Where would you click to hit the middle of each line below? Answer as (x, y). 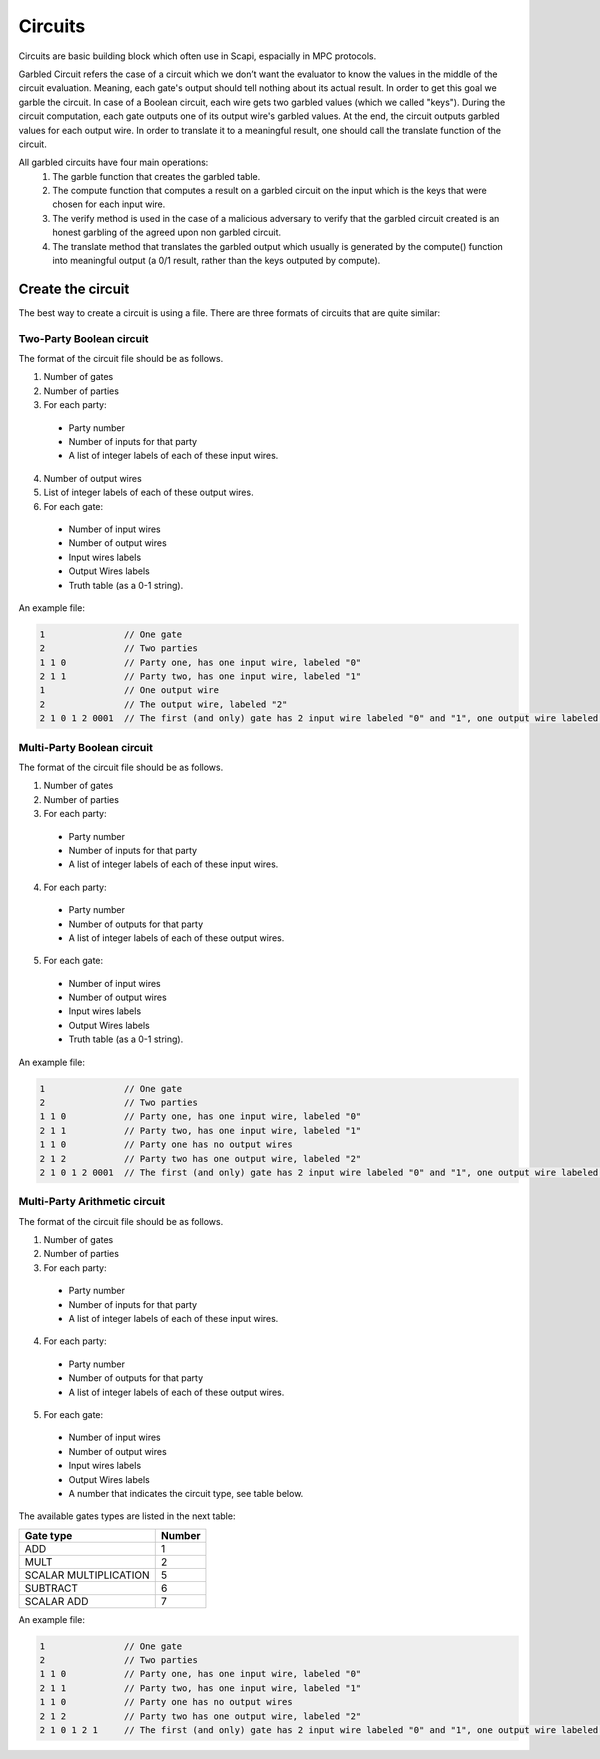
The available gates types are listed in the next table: (127, 1516)
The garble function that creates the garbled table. (156, 176)
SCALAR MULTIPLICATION (87, 1575)
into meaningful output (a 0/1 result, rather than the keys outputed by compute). (216, 261)
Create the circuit (74, 288)
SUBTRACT (51, 1588)
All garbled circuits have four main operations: (113, 162)
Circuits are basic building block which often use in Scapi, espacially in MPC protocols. (197, 56)
